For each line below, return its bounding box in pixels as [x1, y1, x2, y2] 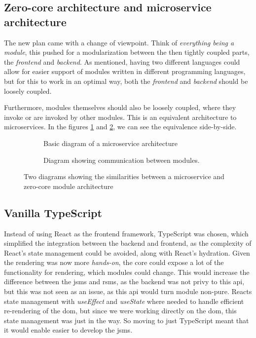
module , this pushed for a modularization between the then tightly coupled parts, [4, 47, 250, 57]
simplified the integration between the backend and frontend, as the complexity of [4, 238, 252, 248]
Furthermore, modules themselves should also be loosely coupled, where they [4, 102, 236, 113]
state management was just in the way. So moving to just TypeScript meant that [4, 315, 249, 325]
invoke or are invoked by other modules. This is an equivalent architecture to [4, 112, 237, 122]
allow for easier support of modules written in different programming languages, [4, 66, 246, 76]
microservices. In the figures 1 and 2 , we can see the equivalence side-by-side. [4, 121, 237, 132]
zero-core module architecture [24, 181, 113, 191]
